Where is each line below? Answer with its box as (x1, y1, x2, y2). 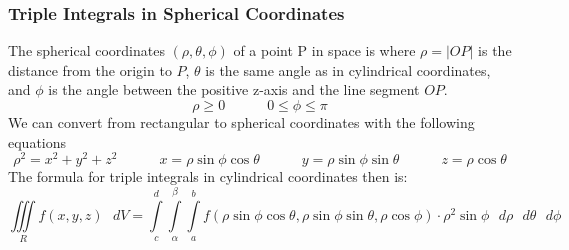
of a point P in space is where (233, 40, 416, 61)
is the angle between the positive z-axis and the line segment (48, 79, 420, 100)
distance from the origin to (8, 59, 172, 80)
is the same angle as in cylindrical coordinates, (205, 59, 491, 80)
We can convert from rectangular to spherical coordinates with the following (8, 112, 475, 132)
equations (8, 131, 67, 152)
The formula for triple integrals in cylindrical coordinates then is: (8, 166, 408, 187)
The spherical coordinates (8, 40, 165, 61)
